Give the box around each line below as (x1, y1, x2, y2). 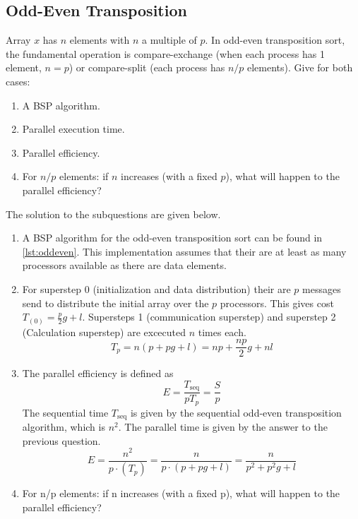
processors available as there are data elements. (22, 258, 227, 273)
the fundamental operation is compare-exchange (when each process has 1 (6, 46, 325, 61)
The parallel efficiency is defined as (22, 366, 174, 381)
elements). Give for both (247, 60, 353, 75)
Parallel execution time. (22, 121, 125, 136)
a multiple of (142, 32, 197, 47)
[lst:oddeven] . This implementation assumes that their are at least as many (22, 244, 347, 258)
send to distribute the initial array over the (22, 295, 209, 310)
